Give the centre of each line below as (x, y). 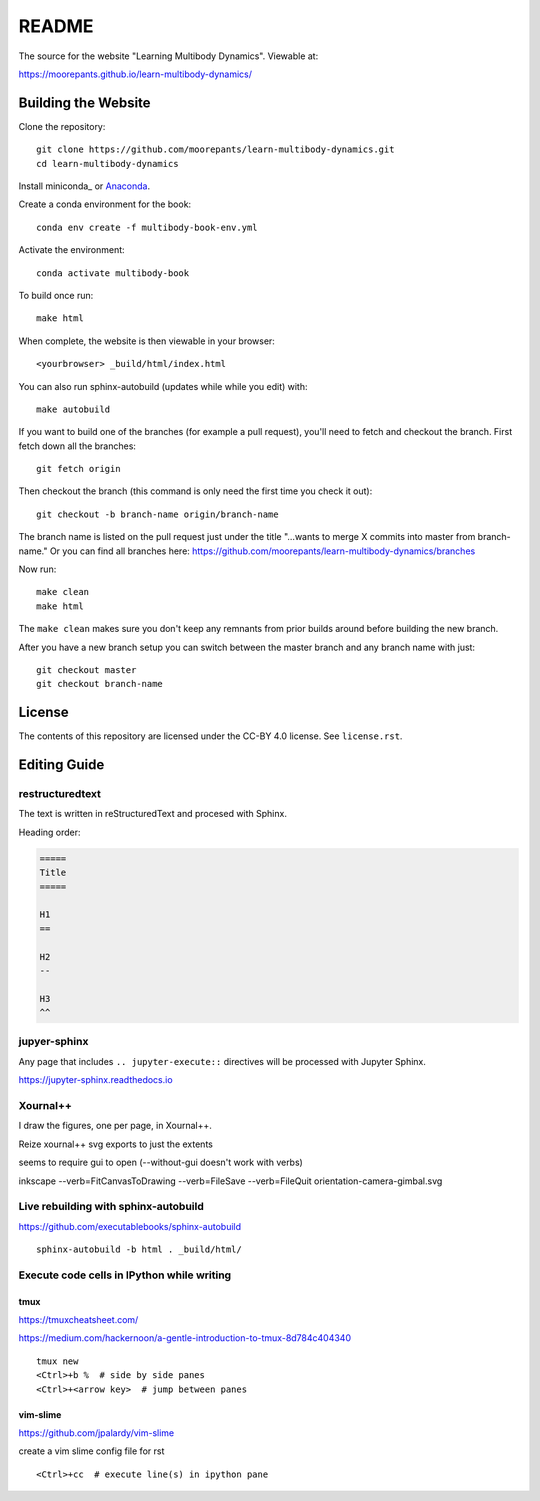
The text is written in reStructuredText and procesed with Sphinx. (152, 814)
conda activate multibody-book (113, 273)
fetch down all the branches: (77, 446)
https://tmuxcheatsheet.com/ (78, 1320)
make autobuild (73, 409)
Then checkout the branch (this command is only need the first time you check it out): (195, 491)
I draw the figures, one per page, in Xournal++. (115, 1126)
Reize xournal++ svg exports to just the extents (116, 1144)
